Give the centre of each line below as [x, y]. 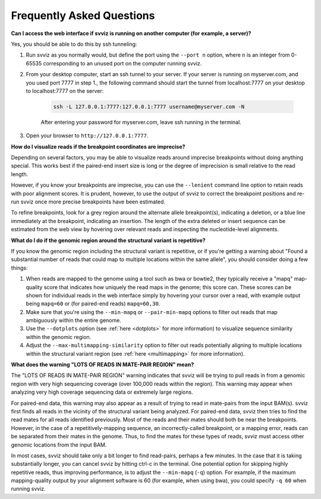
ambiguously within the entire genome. [73, 321]
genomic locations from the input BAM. [59, 445]
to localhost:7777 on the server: [65, 91]
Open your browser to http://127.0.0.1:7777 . [87, 136]
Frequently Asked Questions [83, 15]
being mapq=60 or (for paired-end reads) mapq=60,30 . [93, 304]
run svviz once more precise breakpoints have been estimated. [88, 202]
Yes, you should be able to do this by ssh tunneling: [74, 44]
